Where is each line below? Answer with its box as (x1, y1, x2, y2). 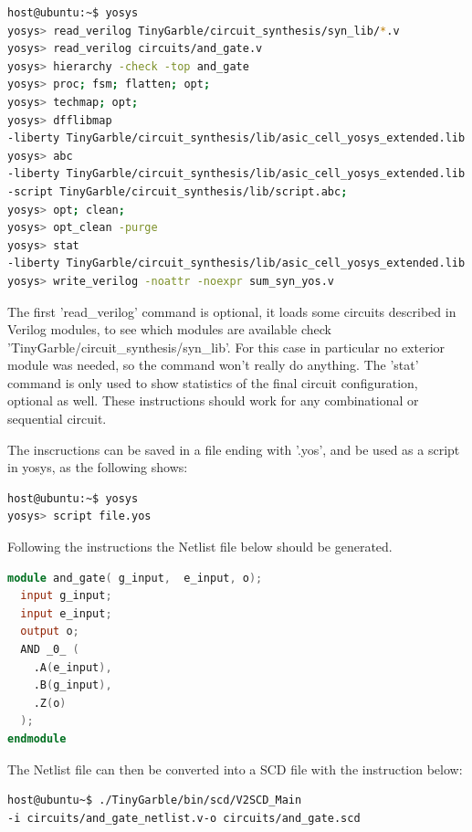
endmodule (7, 732, 67, 745)
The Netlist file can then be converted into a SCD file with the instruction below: (7, 759, 463, 778)
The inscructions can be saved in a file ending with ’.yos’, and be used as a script (7, 439, 460, 458)
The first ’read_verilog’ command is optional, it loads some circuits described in (7, 301, 456, 321)
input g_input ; (20, 589, 112, 603)
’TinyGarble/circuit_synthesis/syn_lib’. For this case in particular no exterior (7, 337, 446, 356)
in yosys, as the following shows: (7, 458, 188, 477)
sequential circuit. (7, 409, 107, 428)
